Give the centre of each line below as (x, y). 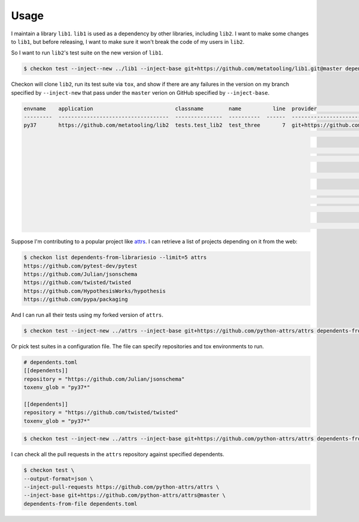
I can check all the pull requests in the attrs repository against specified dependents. (118, 454)
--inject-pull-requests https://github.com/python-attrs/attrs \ (121, 487)
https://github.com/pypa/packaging (76, 299)
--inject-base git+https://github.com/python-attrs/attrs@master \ (125, 495)
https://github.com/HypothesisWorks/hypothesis (95, 291)
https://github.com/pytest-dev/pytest (80, 266)
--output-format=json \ (59, 479)
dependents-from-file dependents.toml (80, 504)
